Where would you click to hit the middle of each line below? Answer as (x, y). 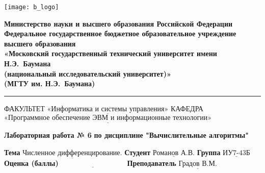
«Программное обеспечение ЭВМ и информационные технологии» (108, 118)
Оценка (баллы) (31, 163)
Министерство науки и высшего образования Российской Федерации (118, 23)
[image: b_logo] (32, 7)
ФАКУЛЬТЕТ (24, 108)
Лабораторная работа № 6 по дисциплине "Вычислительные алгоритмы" (127, 135)
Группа (209, 152)
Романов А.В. (174, 153)
